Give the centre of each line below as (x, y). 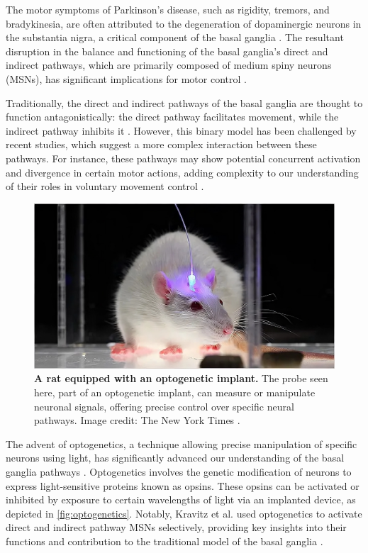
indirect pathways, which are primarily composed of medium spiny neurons (169, 65)
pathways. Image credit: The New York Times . (137, 420)
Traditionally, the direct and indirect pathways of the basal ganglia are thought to (184, 102)
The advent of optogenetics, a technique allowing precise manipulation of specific (182, 443)
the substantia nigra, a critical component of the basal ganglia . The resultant (175, 37)
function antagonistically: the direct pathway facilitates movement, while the (172, 117)
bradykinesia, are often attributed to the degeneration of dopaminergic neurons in (184, 23)
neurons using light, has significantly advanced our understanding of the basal (175, 458)
